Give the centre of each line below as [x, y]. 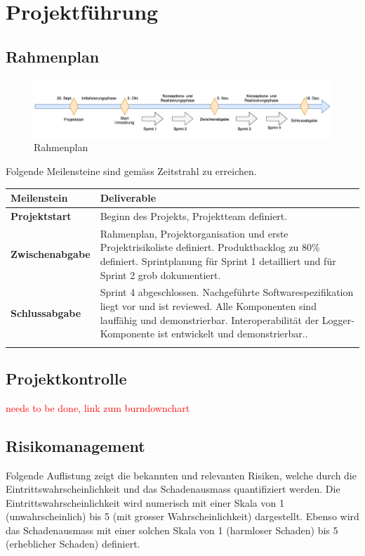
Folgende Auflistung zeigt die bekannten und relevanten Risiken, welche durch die [181, 475]
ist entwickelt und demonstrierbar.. [233, 334]
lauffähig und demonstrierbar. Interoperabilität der [210, 319]
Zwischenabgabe [51, 254]
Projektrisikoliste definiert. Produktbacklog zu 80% [210, 247]
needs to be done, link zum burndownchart [98, 407]
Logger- [338, 319]
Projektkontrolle [66, 378]
